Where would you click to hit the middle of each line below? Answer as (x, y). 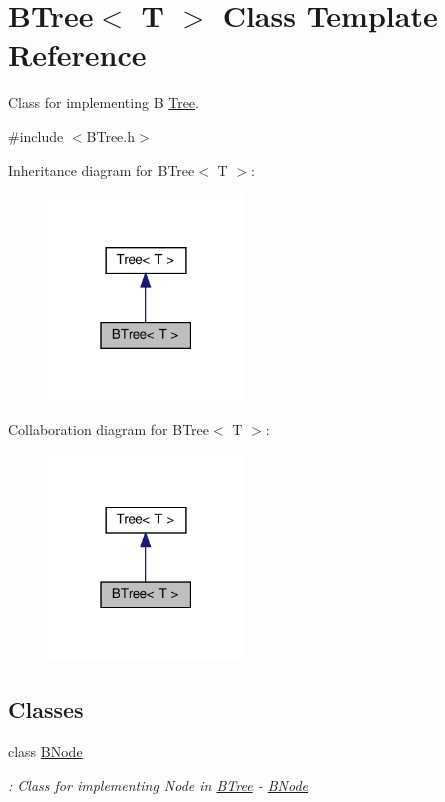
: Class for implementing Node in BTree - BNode (158, 784)
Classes (46, 709)
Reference (77, 54)
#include (36, 135)
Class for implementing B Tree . (103, 102)
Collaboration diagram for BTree (109, 429)
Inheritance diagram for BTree (101, 169)
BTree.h (111, 135)
